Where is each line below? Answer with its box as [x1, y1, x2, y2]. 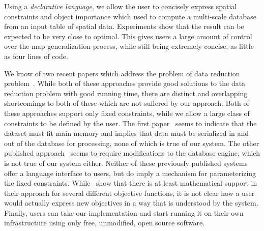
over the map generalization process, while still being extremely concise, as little [4, 41, 254, 51]
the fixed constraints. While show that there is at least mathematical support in [4, 178, 257, 188]
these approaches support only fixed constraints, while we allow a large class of [4, 107, 250, 118]
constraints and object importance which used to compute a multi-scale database [4, 11, 256, 21]
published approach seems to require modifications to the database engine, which [4, 148, 260, 158]
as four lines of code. [4, 50, 68, 61]
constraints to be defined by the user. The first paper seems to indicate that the [4, 118, 257, 128]
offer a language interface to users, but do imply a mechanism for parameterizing [4, 167, 256, 178]
